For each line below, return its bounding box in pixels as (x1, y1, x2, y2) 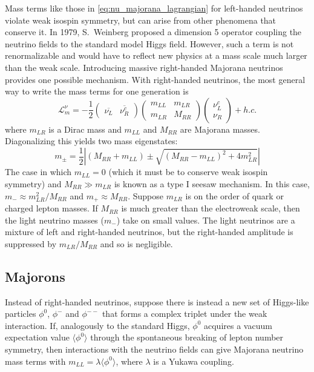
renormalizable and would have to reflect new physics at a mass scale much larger (5, 49, 307, 62)
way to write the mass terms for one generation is (5, 85, 189, 98)
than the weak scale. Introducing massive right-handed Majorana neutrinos (5, 61, 283, 73)
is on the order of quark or (185, 189, 284, 202)
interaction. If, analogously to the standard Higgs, (5, 319, 190, 331)
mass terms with (5, 354, 66, 367)
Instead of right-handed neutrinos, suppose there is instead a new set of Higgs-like (5, 295, 309, 308)
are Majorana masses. (180, 122, 260, 135)
